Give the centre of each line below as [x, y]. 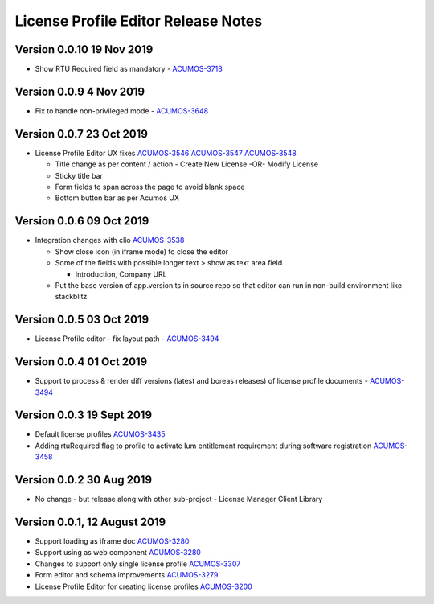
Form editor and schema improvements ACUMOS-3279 [127, 575]
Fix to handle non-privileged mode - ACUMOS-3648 [122, 111]
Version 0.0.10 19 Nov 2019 [84, 49]
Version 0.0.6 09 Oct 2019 [82, 221]
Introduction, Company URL [121, 274]
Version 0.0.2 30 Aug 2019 [84, 480]
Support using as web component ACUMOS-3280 [118, 553]
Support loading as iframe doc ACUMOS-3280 [112, 541]
